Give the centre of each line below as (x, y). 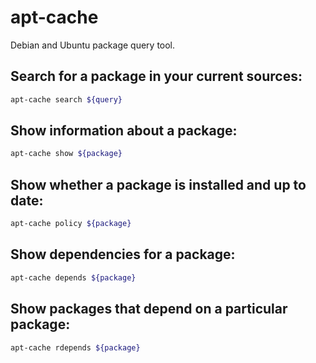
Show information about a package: (124, 131)
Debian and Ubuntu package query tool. (93, 45)
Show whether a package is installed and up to (158, 184)
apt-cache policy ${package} (71, 224)
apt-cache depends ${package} (73, 277)
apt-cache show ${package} (66, 154)
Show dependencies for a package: (123, 254)
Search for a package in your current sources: (156, 76)
